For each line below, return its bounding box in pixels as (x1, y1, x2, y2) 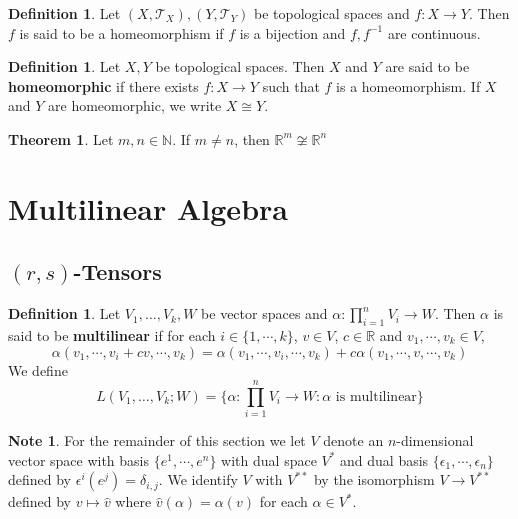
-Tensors (73, 256, 162, 287)
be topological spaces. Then (155, 56, 325, 77)
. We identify (158, 469, 238, 490)
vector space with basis (8, 449, 150, 470)
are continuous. (387, 22, 481, 43)
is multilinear (335, 389, 417, 404)
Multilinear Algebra (8, 187, 288, 228)
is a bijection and (239, 22, 346, 43)
